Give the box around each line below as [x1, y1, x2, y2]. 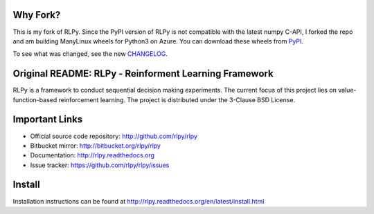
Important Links [12, 114, 83, 126]
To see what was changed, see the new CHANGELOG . [12, 50, 168, 58]
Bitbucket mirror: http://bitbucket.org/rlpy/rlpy [30, 142, 161, 150]
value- [338, 86, 357, 95]
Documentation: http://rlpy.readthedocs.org [30, 151, 155, 159]
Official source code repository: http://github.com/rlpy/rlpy [30, 132, 197, 140]
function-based [12, 95, 57, 104]
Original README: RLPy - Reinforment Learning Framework [12, 68, 274, 79]
